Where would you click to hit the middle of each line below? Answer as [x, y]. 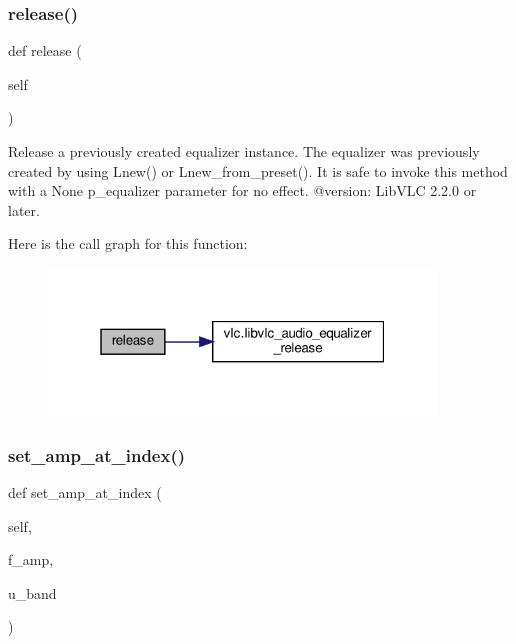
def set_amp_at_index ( [85, 492]
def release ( [45, 50]
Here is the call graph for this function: [128, 243]
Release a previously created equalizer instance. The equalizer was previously [244, 151]
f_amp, [31, 559]
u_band [32, 592]
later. [24, 209]
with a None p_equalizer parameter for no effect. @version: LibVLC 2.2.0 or [242, 190]
